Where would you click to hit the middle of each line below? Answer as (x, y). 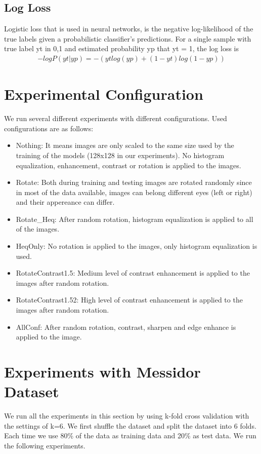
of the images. (38, 229)
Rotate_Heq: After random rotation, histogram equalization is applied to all (135, 219)
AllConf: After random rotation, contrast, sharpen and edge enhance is (126, 327)
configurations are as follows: (49, 128)
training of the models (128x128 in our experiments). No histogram (120, 155)
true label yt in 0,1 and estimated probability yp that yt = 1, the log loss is (121, 48)
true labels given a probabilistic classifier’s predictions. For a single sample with (128, 38)
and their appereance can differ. (65, 202)
